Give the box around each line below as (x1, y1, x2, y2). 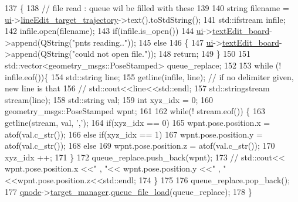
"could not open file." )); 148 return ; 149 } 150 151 (72, 47, 251, 60)
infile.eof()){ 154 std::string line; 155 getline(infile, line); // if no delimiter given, (5, 70, 294, 83)
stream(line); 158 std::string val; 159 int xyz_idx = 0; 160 (5, 93, 213, 105)
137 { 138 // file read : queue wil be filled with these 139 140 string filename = (5, 2, 289, 13)
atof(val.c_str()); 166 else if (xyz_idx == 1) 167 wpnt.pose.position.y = (5, 128, 263, 140)
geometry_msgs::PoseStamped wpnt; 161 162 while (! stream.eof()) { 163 (5, 105, 265, 117)
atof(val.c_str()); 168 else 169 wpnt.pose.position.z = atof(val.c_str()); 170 (5, 139, 275, 152)
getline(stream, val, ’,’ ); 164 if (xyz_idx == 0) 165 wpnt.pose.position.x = (5, 116, 270, 128)
